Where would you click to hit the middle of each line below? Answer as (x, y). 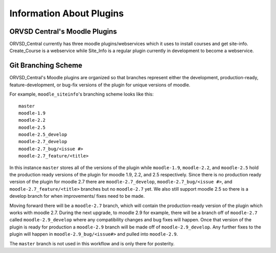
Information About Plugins (67, 13)
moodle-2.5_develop (43, 135)
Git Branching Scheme (46, 66)
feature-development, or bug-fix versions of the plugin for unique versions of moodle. (100, 85)
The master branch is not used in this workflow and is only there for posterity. (92, 243)
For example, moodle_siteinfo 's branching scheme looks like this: (82, 94)
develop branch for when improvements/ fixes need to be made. (77, 196)
